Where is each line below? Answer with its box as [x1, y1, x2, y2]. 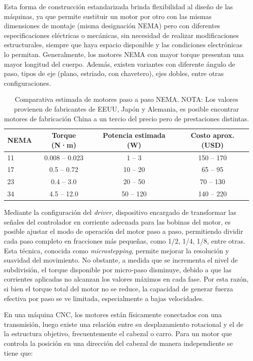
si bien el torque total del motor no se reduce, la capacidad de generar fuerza [4, 283, 233, 293]
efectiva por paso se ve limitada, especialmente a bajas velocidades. [4, 293, 204, 303]
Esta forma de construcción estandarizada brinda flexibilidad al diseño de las [4, 1, 233, 11]
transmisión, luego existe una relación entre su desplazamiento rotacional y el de [4, 319, 244, 329]
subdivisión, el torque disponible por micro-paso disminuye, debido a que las [4, 264, 232, 274]
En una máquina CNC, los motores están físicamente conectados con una [4, 309, 222, 320]
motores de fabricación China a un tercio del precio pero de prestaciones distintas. [4, 113, 249, 123]
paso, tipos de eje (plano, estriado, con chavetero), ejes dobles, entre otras [4, 68, 224, 78]
